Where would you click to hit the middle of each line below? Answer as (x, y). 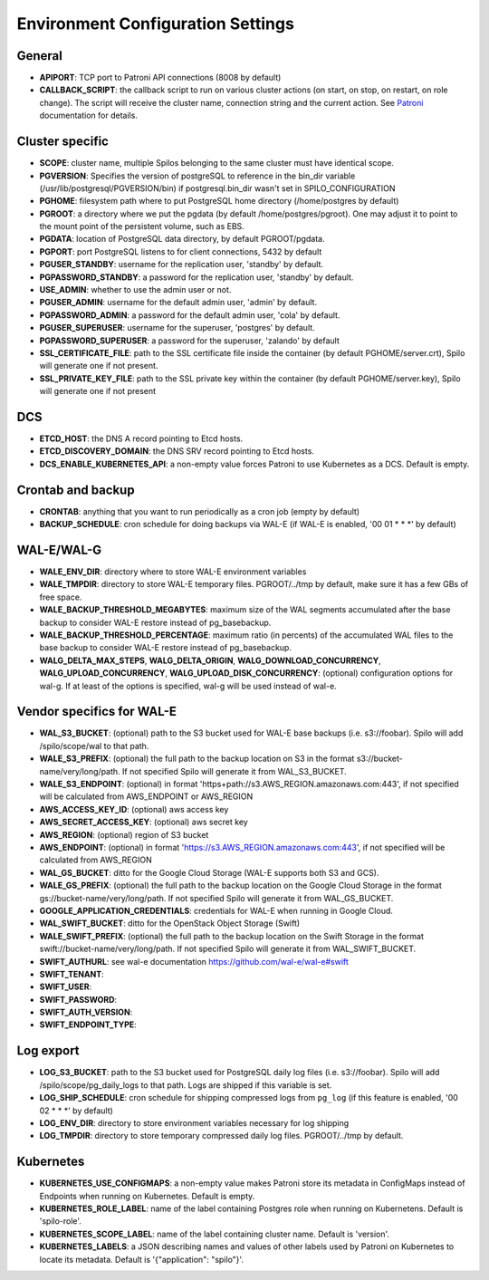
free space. (61, 597)
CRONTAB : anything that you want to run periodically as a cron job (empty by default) (200, 511)
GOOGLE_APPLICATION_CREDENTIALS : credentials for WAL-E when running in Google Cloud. (216, 910)
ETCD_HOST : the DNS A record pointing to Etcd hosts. (141, 438)
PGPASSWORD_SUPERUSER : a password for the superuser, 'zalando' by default (189, 341)
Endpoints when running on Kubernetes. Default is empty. (147, 1196)
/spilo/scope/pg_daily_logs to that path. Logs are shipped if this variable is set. (186, 1085)
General (40, 56)
